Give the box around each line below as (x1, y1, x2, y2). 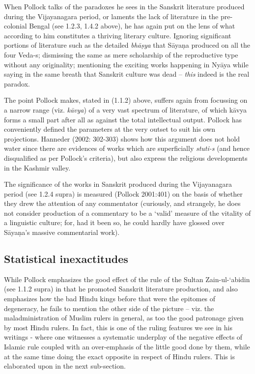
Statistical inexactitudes (4, 251, 128, 266)
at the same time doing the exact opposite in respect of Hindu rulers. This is (4, 351, 235, 361)
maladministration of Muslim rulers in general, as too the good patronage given (4, 313, 244, 323)
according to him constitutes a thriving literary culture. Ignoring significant (4, 30, 231, 40)
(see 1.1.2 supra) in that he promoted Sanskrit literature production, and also (4, 284, 238, 294)
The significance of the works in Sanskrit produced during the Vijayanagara (4, 179, 232, 189)
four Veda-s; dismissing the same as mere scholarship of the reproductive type (4, 49, 238, 59)
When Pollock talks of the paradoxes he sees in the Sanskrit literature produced (4, 1, 245, 11)
